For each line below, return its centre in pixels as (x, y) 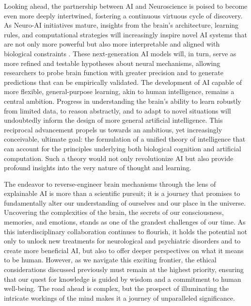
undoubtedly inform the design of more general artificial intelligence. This (113, 120)
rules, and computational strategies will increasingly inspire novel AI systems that (126, 34)
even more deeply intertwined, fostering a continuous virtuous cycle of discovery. (123, 15)
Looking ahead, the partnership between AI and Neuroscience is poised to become (126, 6)
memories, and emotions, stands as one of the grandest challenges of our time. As (125, 222)
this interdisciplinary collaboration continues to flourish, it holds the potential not (125, 231)
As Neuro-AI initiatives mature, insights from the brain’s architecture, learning (121, 25)
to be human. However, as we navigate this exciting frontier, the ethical (110, 260)
